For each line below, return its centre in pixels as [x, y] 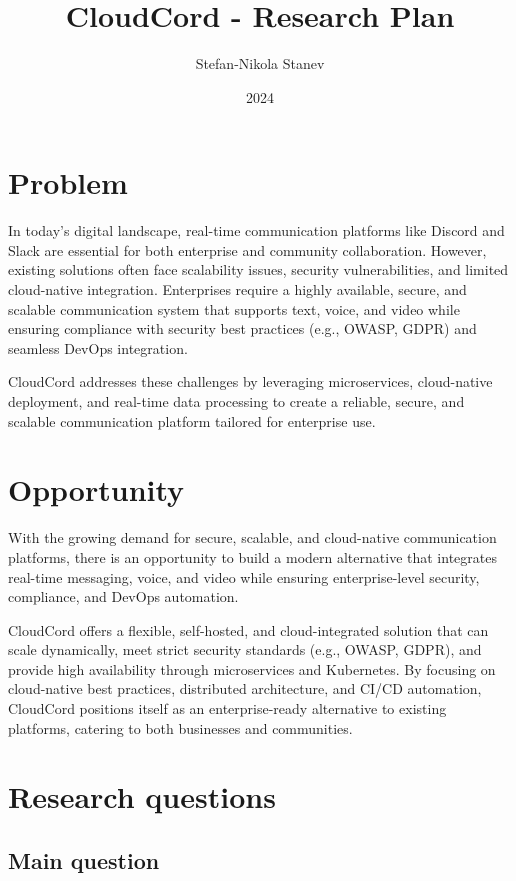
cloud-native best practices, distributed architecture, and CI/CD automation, [245, 688]
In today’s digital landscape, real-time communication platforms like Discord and [256, 230]
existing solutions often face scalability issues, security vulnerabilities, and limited [258, 269]
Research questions [142, 796]
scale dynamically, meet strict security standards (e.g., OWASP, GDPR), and [245, 649]
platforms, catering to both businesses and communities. [180, 727]
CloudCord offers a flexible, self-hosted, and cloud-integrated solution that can [248, 629]
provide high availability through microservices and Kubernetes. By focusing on [252, 668]
